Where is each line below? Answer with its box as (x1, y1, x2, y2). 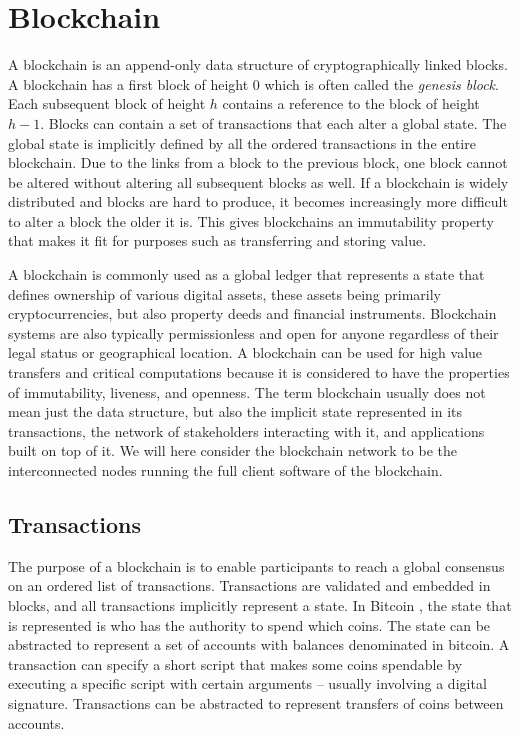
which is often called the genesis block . (264, 73, 499, 94)
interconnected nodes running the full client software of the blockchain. (8, 460, 443, 480)
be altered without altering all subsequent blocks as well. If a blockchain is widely (8, 171, 509, 192)
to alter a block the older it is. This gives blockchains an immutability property (8, 210, 494, 231)
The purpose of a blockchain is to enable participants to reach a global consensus (8, 555, 505, 576)
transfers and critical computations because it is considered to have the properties (8, 362, 510, 383)
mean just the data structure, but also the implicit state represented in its (8, 401, 463, 422)
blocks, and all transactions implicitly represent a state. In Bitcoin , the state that (8, 594, 512, 615)
